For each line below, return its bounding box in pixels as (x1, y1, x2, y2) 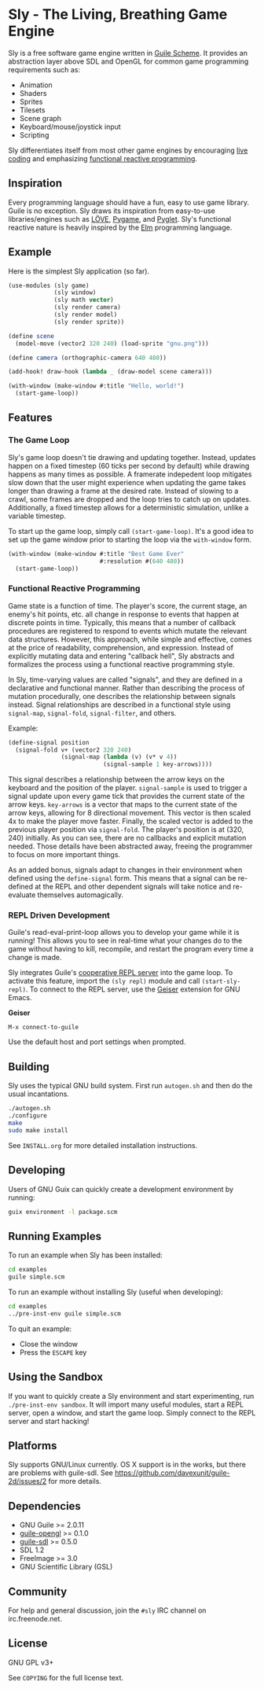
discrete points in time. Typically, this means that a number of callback (8, 617, 236, 627)
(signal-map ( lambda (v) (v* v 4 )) (60, 753, 178, 761)
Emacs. (8, 993, 32, 1003)
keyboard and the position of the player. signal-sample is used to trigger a (8, 783, 247, 793)
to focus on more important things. (8, 850, 120, 859)
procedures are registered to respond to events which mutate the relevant (8, 626, 247, 635)
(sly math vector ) (53, 296, 114, 304)
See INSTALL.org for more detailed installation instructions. (8, 1140, 198, 1150)
